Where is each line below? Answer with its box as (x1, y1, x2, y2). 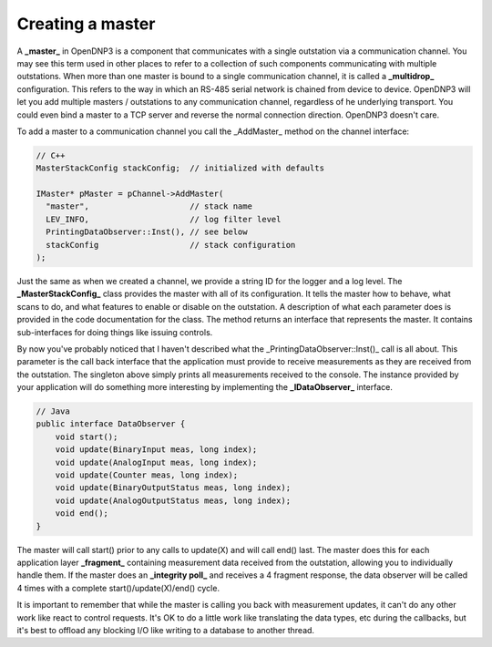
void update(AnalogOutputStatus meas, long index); (55, 495, 292, 506)
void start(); (55, 431, 118, 442)
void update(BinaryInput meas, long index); (55, 445, 258, 455)
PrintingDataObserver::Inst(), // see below (46, 227, 248, 237)
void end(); (55, 508, 109, 519)
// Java (36, 406, 70, 416)
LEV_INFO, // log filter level (46, 214, 282, 224)
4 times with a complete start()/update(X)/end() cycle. (16, 582, 220, 593)
